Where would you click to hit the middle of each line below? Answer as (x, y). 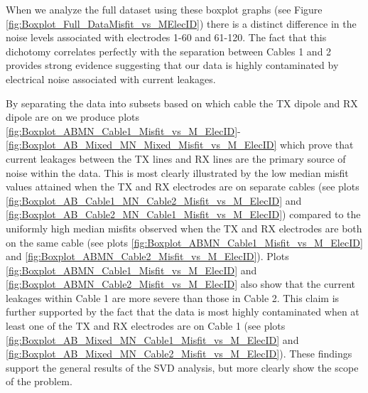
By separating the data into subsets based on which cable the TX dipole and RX (182, 103)
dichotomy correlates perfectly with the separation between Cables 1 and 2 (169, 51)
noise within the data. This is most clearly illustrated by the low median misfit (177, 172)
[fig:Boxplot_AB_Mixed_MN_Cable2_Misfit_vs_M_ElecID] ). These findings (179, 354)
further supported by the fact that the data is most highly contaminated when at (183, 312)
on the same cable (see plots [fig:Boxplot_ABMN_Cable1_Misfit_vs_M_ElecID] (184, 242)
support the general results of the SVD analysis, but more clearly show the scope (182, 367)
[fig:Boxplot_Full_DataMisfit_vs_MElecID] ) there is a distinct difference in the (181, 23)
